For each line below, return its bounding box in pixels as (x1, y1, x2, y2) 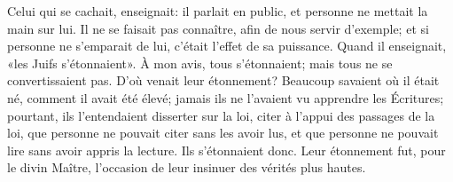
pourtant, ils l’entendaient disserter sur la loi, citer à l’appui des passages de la (7, 106, 435, 124)
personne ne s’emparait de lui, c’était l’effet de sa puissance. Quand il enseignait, (7, 36, 447, 55)
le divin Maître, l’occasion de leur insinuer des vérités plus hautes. (7, 158, 366, 177)
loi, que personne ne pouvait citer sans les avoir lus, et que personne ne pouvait (7, 123, 439, 142)
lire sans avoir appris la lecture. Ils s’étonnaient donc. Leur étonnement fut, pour (7, 140, 446, 159)
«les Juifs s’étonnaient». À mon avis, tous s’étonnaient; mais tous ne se (7, 53, 393, 72)
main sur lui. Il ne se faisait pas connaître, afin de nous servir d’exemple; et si (7, 19, 429, 37)
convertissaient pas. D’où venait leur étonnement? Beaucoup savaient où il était (7, 71, 440, 90)
